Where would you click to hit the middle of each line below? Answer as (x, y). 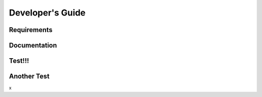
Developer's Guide (47, 13)
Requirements (31, 30)
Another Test (29, 76)
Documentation (33, 45)
